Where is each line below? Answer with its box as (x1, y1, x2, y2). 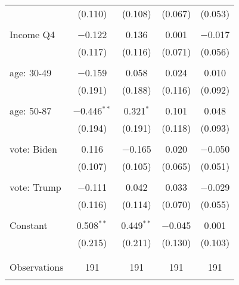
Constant (10, 218, 48, 232)
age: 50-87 (10, 104, 52, 117)
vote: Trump (10, 180, 61, 194)
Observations (10, 260, 64, 274)
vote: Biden (10, 142, 57, 156)
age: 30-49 (10, 66, 52, 79)
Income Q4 (10, 27, 55, 41)
